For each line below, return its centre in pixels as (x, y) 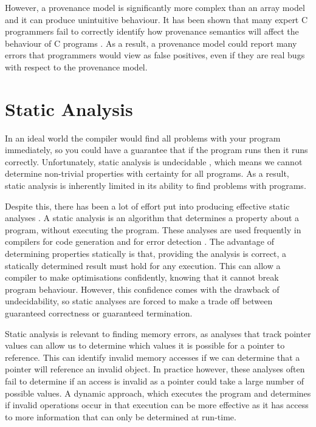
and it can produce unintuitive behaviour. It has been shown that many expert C (156, 19)
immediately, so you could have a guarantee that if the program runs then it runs (156, 150)
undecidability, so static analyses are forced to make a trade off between (139, 301)
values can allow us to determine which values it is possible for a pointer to (145, 345)
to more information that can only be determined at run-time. (121, 416)
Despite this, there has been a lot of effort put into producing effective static (147, 206)
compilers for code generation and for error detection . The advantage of (139, 241)
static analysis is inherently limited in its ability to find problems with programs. (156, 186)
